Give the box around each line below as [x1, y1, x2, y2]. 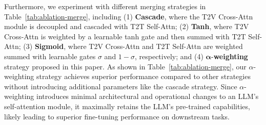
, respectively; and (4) [134, 51, 203, 61]
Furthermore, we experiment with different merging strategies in [4, 1, 206, 11]
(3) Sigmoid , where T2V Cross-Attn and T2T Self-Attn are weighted [23, 41, 243, 52]
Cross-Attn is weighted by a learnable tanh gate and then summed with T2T [4, 31, 246, 41]
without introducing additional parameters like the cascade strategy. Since [4, 81, 237, 91]
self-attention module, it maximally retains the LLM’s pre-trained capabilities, [4, 101, 250, 111]
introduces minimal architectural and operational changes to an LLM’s [36, 91, 259, 102]
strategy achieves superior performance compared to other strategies [36, 71, 251, 82]
